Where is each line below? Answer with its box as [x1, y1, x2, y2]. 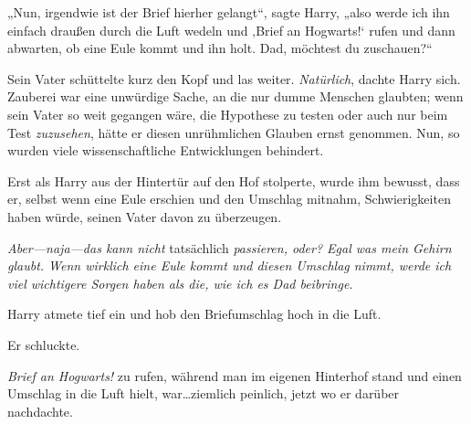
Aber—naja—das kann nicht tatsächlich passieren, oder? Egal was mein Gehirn [7, 238, 452, 257]
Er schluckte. [7, 334, 80, 354]
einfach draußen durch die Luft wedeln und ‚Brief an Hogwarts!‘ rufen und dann [7, 20, 455, 39]
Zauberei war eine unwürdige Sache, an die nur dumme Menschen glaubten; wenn [7, 87, 464, 106]
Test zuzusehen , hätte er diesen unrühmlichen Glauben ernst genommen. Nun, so [7, 122, 460, 142]
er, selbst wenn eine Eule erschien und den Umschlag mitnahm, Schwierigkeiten [7, 189, 451, 208]
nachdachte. [7, 401, 73, 420]
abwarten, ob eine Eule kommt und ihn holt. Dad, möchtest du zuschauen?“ [7, 38, 433, 58]
